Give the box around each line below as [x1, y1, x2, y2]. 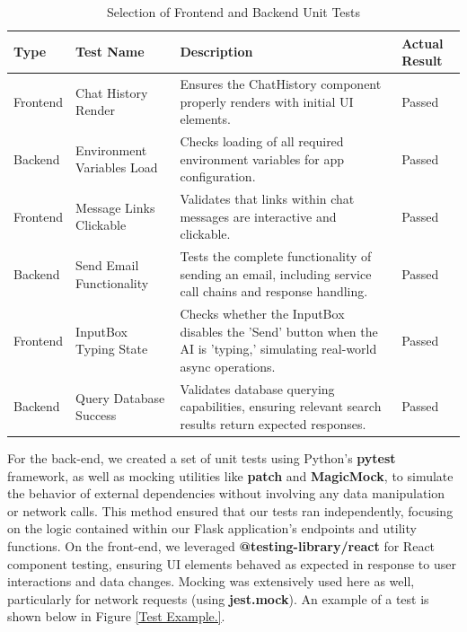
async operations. [180, 356, 276, 375]
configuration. [180, 167, 256, 186]
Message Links [75, 197, 155, 216]
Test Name [75, 42, 145, 61]
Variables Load [75, 158, 158, 177]
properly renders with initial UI [180, 92, 354, 110]
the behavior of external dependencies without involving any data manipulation [7, 484, 445, 503]
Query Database [75, 388, 165, 407]
